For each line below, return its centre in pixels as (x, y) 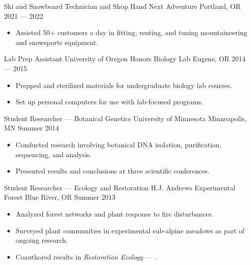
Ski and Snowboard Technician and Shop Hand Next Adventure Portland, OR (122, 6)
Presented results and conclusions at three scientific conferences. (113, 171)
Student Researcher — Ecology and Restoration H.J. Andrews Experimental (120, 187)
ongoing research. (42, 240)
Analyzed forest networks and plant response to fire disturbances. (115, 213)
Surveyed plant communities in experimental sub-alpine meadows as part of (130, 230)
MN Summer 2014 (32, 128)
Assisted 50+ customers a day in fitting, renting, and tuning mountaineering (131, 32)
